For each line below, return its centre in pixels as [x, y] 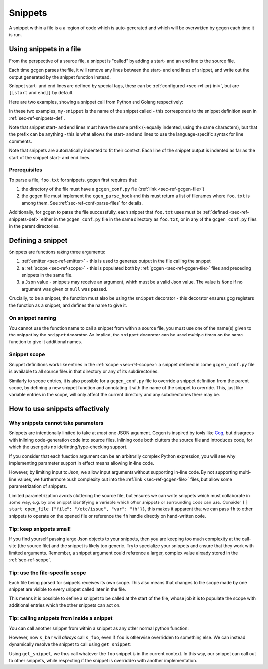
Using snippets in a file [45, 49]
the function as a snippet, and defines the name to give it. [68, 305]
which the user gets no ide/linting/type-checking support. [68, 447]
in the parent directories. [34, 226]
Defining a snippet [38, 240]
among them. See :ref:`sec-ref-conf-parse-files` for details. [82, 203]
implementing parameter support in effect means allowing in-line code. [82, 463]
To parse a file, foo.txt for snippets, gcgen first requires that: [73, 180]
